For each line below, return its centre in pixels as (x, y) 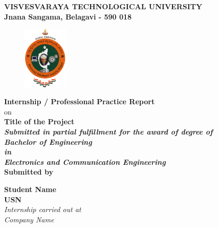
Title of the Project (39, 121)
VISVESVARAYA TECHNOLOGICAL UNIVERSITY (103, 6)
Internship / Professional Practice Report (80, 101)
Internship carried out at (43, 209)
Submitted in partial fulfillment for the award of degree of (108, 131)
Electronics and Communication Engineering (85, 161)
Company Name (29, 219)
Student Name (30, 189)
